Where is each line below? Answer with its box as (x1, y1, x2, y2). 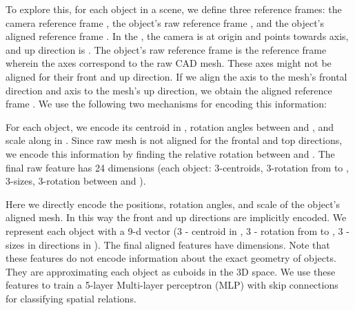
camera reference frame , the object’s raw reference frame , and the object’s (6, 15, 325, 30)
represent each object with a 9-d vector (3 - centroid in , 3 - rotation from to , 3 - (6, 223, 349, 238)
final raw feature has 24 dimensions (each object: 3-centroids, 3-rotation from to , (6, 160, 349, 174)
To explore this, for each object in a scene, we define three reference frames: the (6, 2, 342, 16)
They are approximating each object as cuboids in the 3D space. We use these (6, 264, 336, 278)
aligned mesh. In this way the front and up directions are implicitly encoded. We (6, 210, 347, 225)
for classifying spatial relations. (6, 291, 136, 305)
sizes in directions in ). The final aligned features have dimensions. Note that (6, 237, 330, 251)
